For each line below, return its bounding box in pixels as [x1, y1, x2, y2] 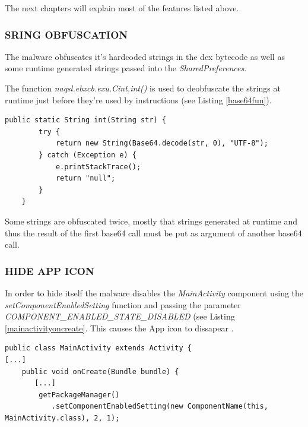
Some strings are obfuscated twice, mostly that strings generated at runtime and [5, 214, 297, 227]
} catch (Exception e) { [39, 150, 136, 159]
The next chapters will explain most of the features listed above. [5, 2, 239, 14]
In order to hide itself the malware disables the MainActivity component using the [5, 286, 304, 299]
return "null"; [55, 174, 116, 183]
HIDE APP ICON [5, 263, 94, 278]
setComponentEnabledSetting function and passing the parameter [5, 298, 241, 311]
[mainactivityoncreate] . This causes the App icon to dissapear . [5, 321, 234, 334]
